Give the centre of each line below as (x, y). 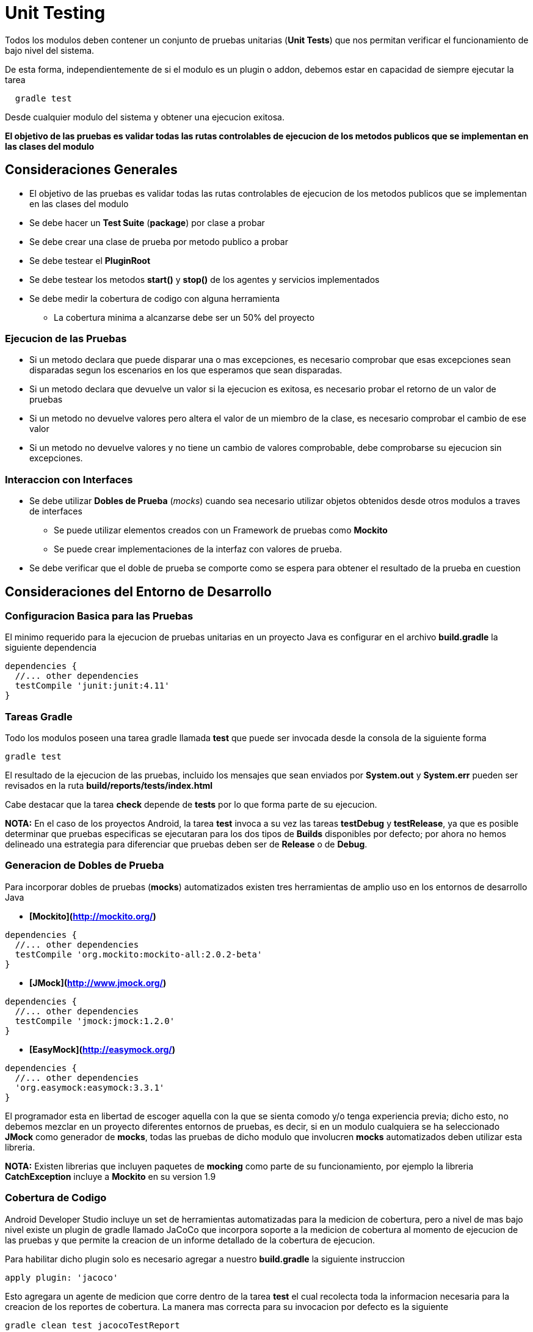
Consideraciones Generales (91, 170)
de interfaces (56, 511)
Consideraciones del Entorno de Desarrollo (138, 591)
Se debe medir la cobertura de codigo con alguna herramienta (155, 298)
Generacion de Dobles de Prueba (85, 865)
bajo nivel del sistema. (50, 50)
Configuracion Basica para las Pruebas (99, 616)
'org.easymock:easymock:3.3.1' (90, 1087)
